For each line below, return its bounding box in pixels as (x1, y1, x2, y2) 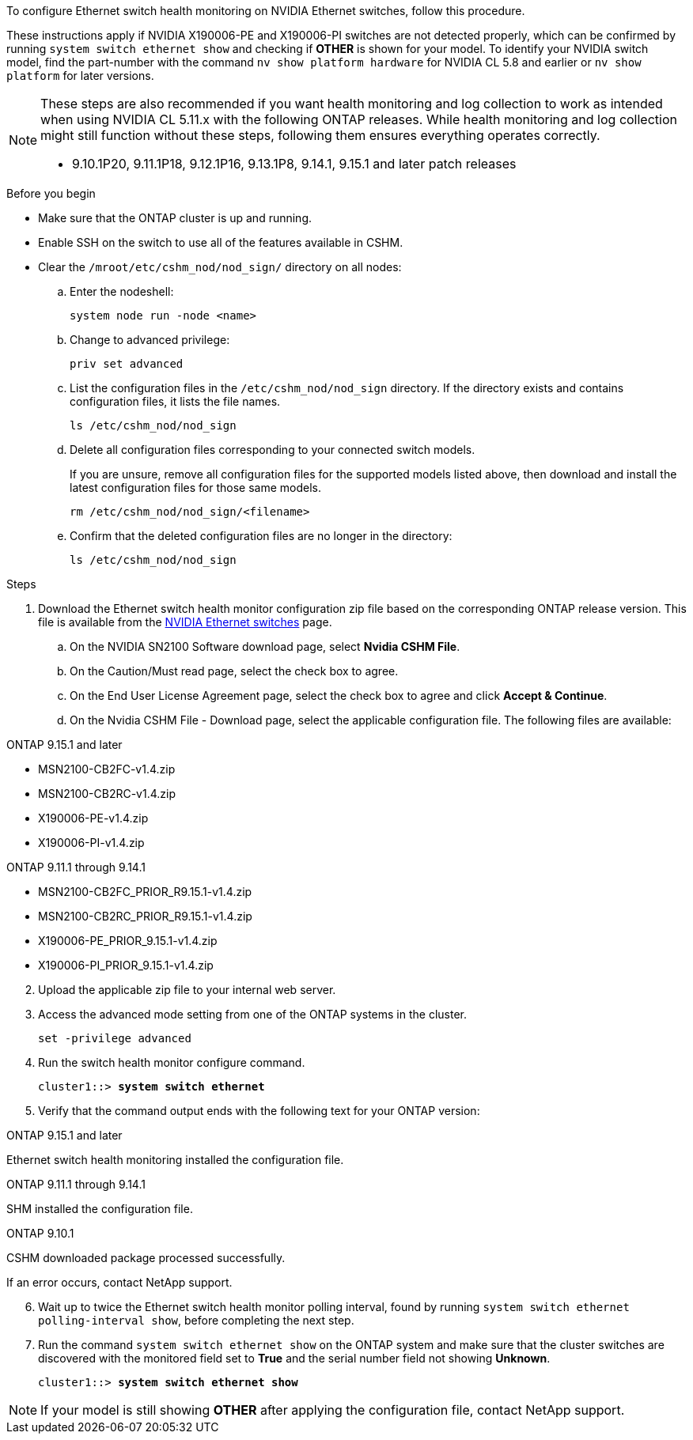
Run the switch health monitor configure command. (38, 1056, 305, 1069)
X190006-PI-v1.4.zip (38, 836, 145, 849)
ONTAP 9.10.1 (6, 1226, 74, 1240)
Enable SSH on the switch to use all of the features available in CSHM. (38, 236, 403, 249)
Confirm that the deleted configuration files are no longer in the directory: (70, 529, 453, 542)
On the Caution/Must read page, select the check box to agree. (70, 664, 399, 678)
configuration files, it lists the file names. (70, 395, 281, 408)
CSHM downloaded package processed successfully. (6, 1251, 286, 1264)
